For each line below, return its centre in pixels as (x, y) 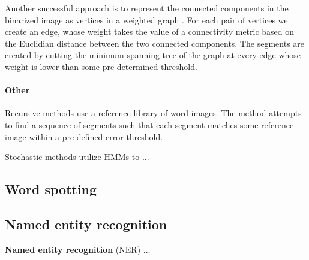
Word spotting (51, 189)
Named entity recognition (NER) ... (78, 249)
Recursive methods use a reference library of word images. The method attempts (153, 113)
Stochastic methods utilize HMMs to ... (77, 157)
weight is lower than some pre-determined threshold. (101, 66)
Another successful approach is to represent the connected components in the (147, 8)
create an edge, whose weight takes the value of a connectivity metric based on (150, 31)
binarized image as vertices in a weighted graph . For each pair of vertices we (146, 19)
